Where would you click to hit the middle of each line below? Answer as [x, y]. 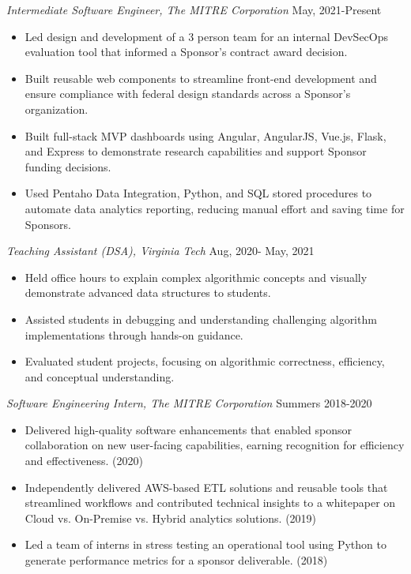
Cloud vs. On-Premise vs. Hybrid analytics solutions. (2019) [171, 518]
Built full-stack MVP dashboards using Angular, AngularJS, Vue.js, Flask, [205, 135]
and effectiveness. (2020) [84, 461]
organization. [57, 109]
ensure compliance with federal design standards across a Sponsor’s [188, 94]
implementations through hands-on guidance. [134, 334]
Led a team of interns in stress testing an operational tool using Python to [205, 544]
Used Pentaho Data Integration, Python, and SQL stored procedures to [198, 193]
